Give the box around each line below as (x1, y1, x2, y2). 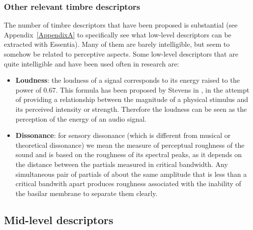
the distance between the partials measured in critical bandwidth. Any (15, 159, 228, 169)
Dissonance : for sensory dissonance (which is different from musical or (15, 130, 231, 140)
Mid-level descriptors (4, 212, 113, 227)
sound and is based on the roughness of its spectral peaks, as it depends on (15, 149, 242, 160)
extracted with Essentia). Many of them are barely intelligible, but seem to (4, 39, 230, 49)
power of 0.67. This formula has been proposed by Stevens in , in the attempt (15, 84, 250, 95)
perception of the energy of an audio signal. (15, 113, 146, 124)
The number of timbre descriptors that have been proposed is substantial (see (4, 20, 238, 30)
